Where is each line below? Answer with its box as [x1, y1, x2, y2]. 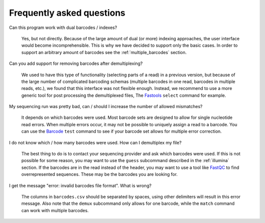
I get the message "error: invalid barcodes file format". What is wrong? [9, 182, 152, 189]
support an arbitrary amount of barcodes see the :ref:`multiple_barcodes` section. [21, 49, 187, 55]
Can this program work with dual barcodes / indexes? [9, 25, 117, 30]
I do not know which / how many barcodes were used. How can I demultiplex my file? [9, 139, 182, 145]
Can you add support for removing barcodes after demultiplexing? [9, 60, 143, 66]
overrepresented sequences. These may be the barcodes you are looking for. [21, 171, 178, 177]
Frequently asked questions [9, 7, 126, 18]
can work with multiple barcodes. [21, 207, 89, 213]
